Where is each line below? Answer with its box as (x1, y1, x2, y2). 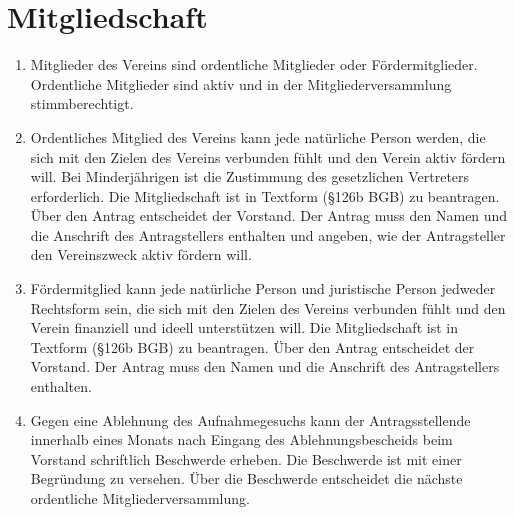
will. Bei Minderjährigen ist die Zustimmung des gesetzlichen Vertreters (30, 166, 470, 187)
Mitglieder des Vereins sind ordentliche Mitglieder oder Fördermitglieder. (30, 54, 478, 75)
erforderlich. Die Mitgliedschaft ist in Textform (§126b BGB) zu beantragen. (30, 185, 500, 206)
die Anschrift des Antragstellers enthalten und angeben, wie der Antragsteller (30, 224, 506, 245)
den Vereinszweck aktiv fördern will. (30, 244, 252, 265)
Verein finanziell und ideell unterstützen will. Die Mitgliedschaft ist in (30, 317, 458, 338)
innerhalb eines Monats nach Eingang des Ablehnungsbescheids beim (30, 429, 453, 450)
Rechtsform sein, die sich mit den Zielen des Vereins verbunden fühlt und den (30, 297, 506, 318)
